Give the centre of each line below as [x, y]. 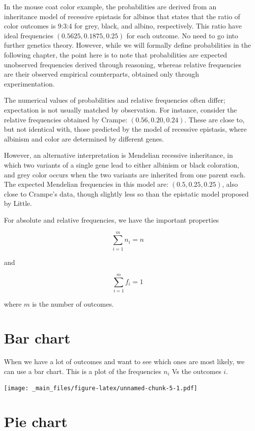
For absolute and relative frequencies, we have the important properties [112, 219]
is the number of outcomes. [73, 304]
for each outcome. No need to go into [182, 35]
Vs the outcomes [197, 371]
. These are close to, [214, 119]
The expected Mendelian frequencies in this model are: [86, 184]
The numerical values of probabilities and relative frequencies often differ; [115, 100]
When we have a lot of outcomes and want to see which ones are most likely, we [124, 361]
